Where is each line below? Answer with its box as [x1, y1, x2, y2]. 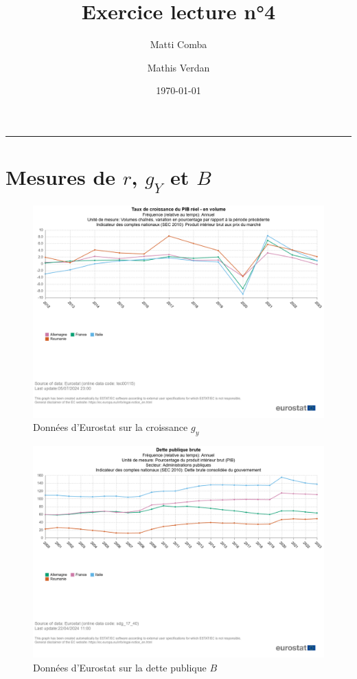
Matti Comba [150, 37, 207, 52]
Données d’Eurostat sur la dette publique [33, 660, 207, 674]
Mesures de [5, 163, 116, 191]
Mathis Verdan [147, 60, 210, 74]
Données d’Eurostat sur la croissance [33, 420, 188, 434]
